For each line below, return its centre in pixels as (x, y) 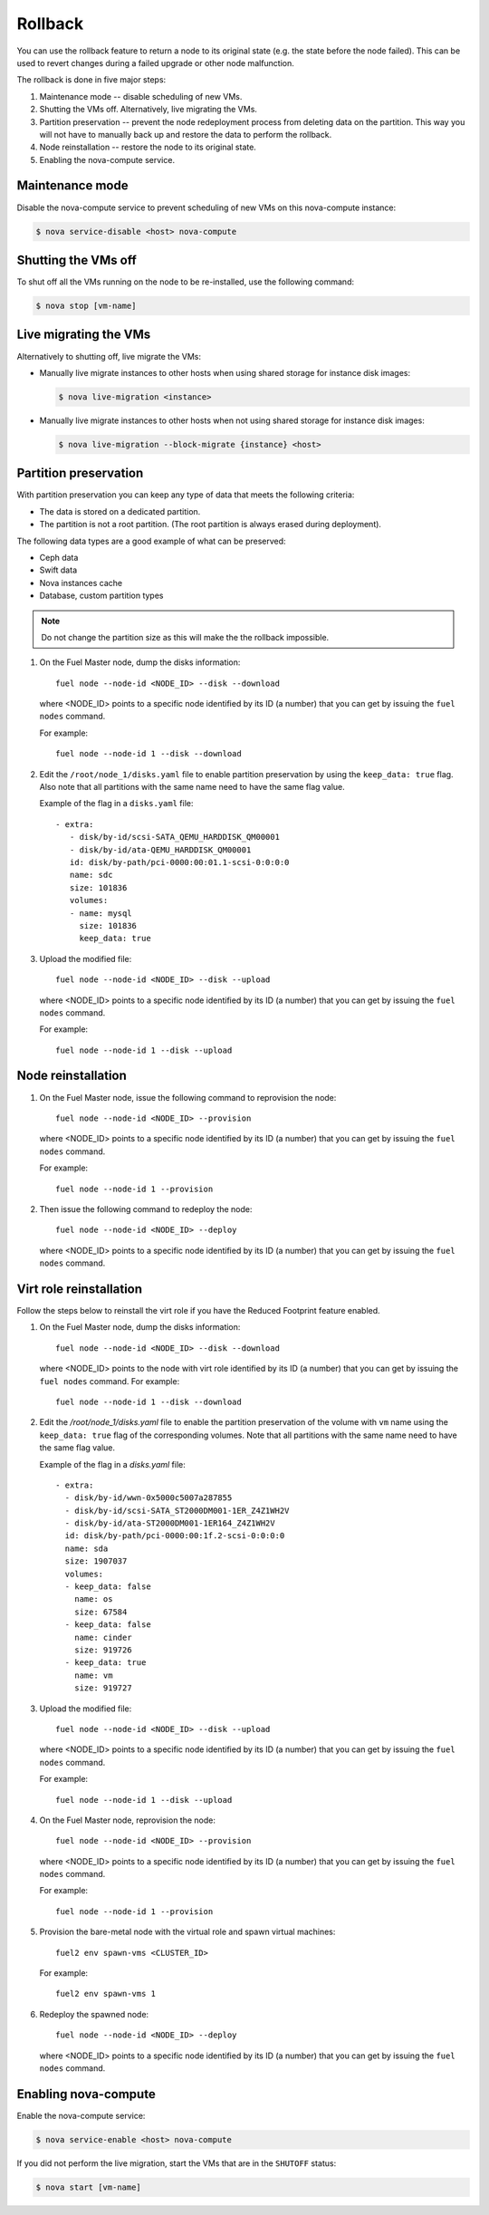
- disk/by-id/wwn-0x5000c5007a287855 (149, 1498)
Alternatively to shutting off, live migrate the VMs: (109, 356)
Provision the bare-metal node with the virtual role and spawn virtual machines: (187, 1932)
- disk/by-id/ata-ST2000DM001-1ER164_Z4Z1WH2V (170, 1523)
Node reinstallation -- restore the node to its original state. (148, 147)
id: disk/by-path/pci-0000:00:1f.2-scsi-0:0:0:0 (175, 1536)
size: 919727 (103, 1688)
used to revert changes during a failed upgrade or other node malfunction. (155, 63)
